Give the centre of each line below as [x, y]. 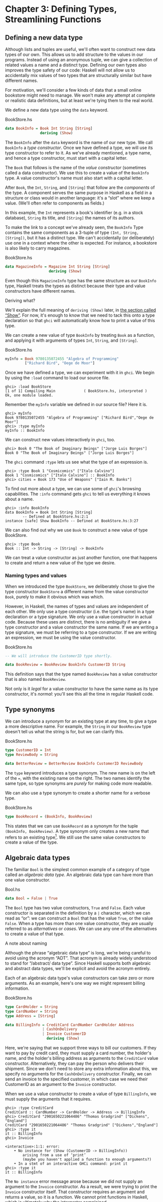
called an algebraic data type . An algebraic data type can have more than [79, 875]
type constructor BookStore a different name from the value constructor [77, 591]
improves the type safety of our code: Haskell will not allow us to [70, 70]
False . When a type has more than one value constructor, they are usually [79, 923]
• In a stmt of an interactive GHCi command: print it [71, 1164]
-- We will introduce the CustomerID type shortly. [59, 656]
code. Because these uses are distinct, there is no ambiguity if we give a [78, 622]
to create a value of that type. [35, 934]
